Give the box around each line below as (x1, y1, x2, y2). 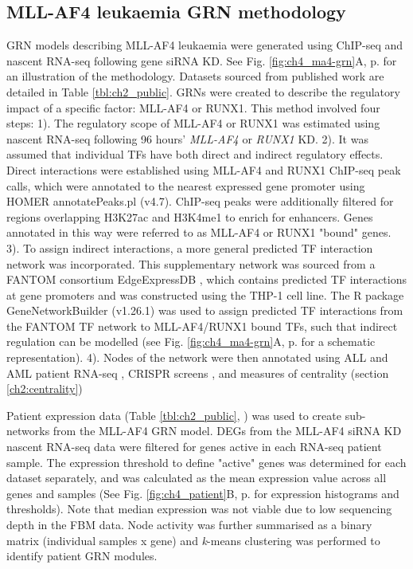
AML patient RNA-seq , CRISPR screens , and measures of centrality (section (6, 364, 389, 381)
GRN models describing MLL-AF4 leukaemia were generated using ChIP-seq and (6, 37, 403, 53)
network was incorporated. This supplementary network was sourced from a (6, 255, 376, 272)
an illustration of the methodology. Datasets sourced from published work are (6, 68, 384, 84)
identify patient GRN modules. (6, 547, 158, 564)
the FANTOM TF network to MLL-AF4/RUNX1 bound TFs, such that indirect (6, 317, 398, 334)
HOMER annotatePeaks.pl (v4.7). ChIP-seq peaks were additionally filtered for (6, 193, 394, 210)
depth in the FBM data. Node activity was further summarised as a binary (6, 516, 372, 533)
